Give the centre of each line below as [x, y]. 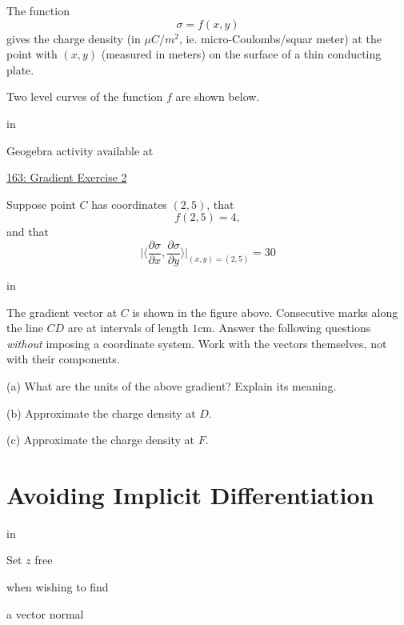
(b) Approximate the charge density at [101, 413]
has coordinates [129, 204]
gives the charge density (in [74, 38]
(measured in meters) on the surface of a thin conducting [241, 54]
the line [25, 328]
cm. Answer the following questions [284, 328]
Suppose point [41, 204]
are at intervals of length [128, 328]
